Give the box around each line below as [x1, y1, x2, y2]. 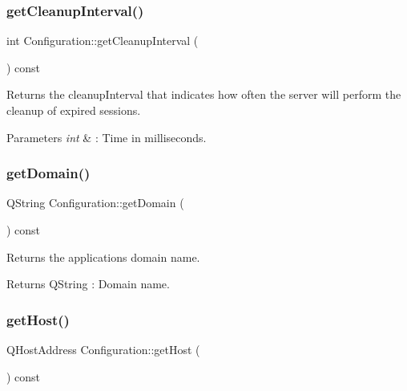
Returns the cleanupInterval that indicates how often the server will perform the [6, 86, 401, 103]
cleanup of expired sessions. [6, 102, 141, 118]
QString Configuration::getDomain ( [6, 194, 184, 211]
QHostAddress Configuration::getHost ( [6, 341, 200, 357]
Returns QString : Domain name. [6, 275, 170, 292]
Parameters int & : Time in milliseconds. [6, 128, 207, 145]
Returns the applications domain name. [6, 248, 200, 265]
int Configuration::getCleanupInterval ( [6, 32, 199, 49]
